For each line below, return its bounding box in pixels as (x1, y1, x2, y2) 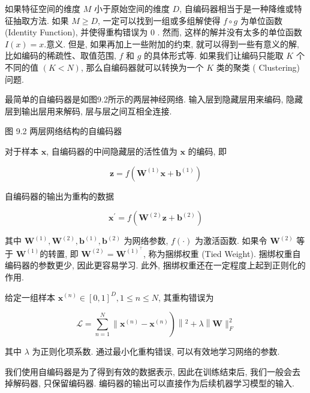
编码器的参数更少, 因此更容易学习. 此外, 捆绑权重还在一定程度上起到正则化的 (5, 259, 306, 271)
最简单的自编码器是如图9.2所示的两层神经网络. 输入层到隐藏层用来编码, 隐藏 (5, 93, 303, 105)
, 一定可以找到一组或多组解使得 (98, 14, 221, 26)
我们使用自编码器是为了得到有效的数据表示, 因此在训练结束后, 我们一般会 (5, 365, 293, 377)
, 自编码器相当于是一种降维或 (179, 2, 294, 14)
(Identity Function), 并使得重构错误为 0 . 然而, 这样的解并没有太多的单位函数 (5, 26, 302, 38)
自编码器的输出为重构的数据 (5, 189, 114, 202)
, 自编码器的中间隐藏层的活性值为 (46, 144, 177, 157)
